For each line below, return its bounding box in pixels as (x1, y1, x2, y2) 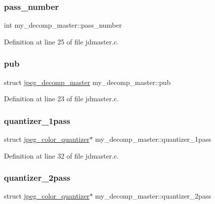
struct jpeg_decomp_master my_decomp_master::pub (4, 77, 171, 87)
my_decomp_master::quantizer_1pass (95, 134, 211, 144)
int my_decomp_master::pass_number (4, 20, 122, 30)
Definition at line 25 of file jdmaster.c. (4, 36, 119, 46)
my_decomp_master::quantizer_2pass (95, 191, 211, 201)
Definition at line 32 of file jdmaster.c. (4, 150, 119, 161)
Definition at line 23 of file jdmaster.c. (4, 93, 119, 104)
